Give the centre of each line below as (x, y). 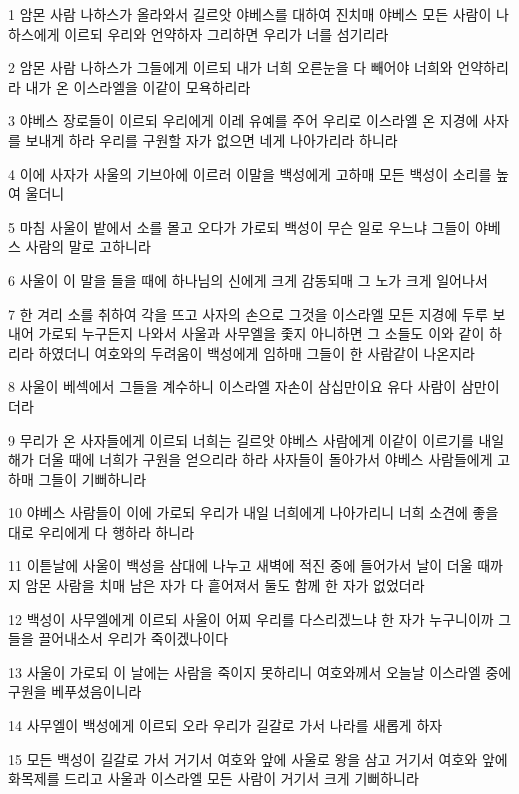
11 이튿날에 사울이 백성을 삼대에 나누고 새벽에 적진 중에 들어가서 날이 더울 (240, 565)
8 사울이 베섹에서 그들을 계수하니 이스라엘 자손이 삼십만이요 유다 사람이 (232, 386)
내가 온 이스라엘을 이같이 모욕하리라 (138, 86)
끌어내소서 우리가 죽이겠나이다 (133, 638)
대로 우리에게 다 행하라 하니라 (101, 531)
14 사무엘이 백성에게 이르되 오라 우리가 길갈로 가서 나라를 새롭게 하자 (225, 725)
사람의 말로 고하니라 (88, 246)
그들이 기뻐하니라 (92, 478)
